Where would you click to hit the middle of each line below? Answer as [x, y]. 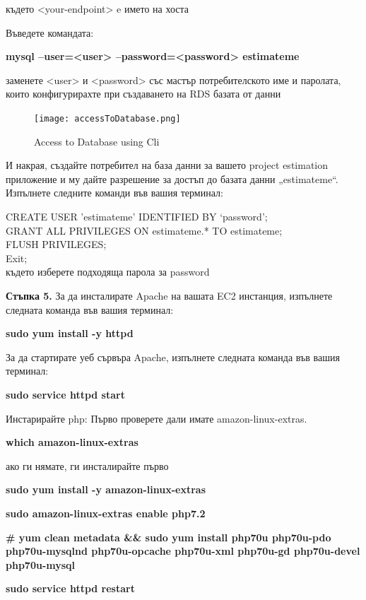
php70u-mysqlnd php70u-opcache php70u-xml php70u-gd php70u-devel [183, 551]
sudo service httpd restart [70, 588]
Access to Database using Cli [97, 141]
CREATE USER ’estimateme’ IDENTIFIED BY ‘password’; [137, 216]
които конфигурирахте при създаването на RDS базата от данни [143, 94]
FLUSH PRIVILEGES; [56, 244]
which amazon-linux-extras [72, 442]
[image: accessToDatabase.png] [107, 118]
